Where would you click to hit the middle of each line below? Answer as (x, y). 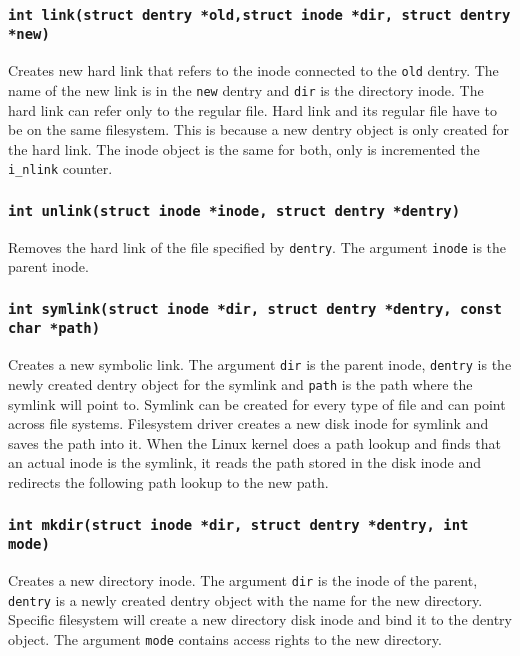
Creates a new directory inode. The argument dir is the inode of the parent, (243, 579)
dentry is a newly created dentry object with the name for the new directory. (245, 599)
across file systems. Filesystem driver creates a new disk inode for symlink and (248, 423)
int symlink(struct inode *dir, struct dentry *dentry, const (255, 308)
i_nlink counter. (60, 168)
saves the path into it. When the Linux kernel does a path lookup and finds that (254, 442)
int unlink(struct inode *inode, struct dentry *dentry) (234, 210)
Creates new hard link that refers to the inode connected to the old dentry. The (253, 70)
